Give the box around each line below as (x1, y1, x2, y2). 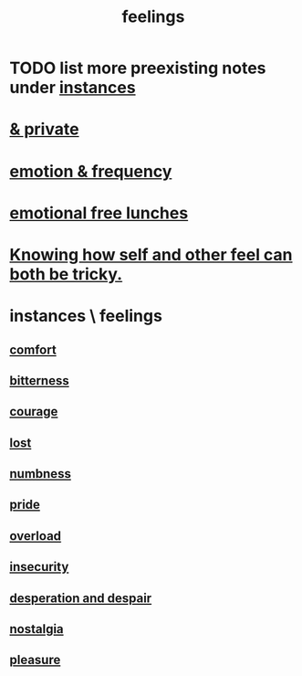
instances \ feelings (9, 306, 162, 326)
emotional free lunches (9, 203, 189, 223)
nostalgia (9, 621, 64, 637)
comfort (9, 342, 57, 357)
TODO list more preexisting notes (9, 58, 266, 79)
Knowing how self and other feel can (9, 244, 294, 265)
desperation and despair (9, 590, 152, 606)
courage (9, 404, 58, 419)
